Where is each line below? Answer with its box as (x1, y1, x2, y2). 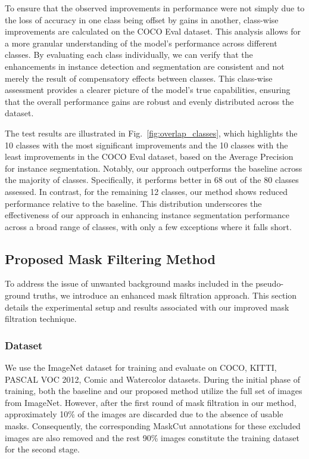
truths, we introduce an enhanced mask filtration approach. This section (33, 289, 297, 302)
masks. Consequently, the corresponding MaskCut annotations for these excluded (5, 420, 301, 432)
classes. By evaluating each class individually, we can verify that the (5, 48, 253, 61)
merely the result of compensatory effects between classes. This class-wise (5, 72, 273, 84)
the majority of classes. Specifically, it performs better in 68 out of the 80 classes (5, 173, 299, 186)
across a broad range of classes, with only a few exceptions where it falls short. (5, 220, 292, 232)
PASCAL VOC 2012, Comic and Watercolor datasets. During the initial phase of (5, 373, 301, 385)
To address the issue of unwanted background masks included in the (5, 277, 253, 290)
